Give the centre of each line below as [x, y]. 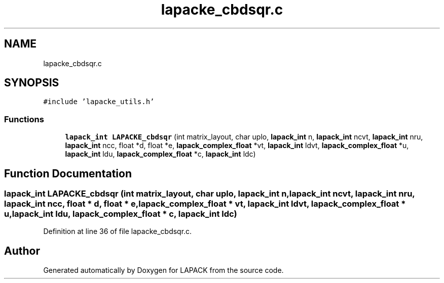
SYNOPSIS [32, 83]
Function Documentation [68, 173]
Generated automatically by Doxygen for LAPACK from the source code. [163, 270]
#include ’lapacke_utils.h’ [99, 102]
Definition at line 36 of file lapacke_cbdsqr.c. [118, 231]
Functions [24, 119]
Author [22, 251]
